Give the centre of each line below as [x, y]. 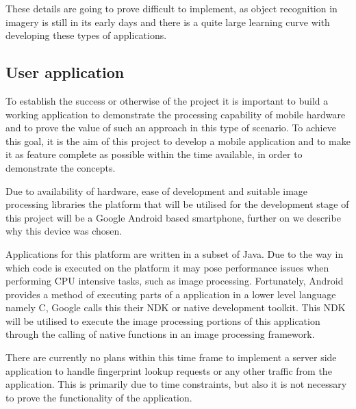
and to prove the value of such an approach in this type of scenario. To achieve [171, 128]
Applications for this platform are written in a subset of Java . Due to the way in [175, 253]
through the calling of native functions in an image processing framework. [160, 334]
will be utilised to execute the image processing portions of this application [163, 320]
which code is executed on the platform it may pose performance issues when [167, 267]
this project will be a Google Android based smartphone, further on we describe [173, 217]
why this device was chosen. [64, 231]
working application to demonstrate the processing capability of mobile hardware [176, 114]
